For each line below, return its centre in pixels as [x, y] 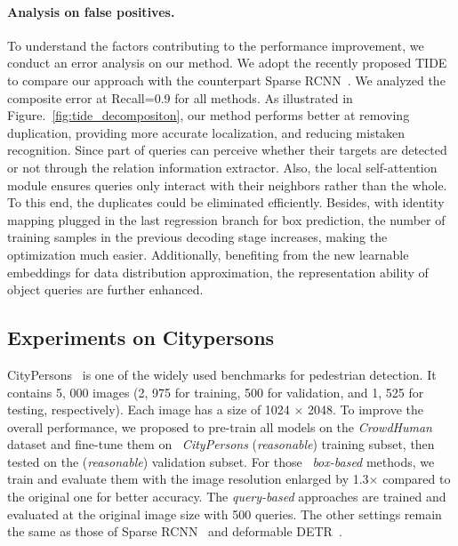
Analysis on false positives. [91, 11]
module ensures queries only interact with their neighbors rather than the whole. [227, 185]
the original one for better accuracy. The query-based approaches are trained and [227, 497]
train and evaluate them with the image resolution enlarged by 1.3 [188, 479]
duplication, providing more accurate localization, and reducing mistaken [206, 132]
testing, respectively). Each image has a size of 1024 [149, 409]
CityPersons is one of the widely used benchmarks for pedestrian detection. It [222, 374]
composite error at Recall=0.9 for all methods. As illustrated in [180, 97]
